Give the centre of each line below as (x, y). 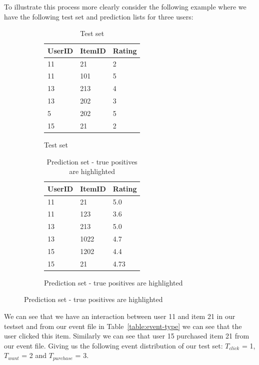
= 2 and (34, 355)
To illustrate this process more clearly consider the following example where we (125, 6)
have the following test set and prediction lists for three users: (99, 16)
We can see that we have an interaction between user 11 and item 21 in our (120, 316)
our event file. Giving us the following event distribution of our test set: (113, 345)
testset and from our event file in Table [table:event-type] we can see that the (123, 326)
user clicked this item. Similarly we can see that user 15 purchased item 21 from (127, 336)
